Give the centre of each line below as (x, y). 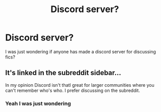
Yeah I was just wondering (38, 103)
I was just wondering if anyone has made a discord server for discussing (81, 51)
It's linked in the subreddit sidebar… (63, 73)
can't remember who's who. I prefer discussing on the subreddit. (73, 90)
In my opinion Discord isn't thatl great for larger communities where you (80, 85)
